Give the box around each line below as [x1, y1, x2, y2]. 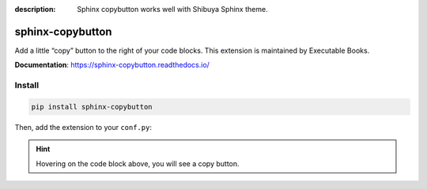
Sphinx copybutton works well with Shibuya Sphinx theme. [77, 5, 268, 13]
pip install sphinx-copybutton [31, 102, 153, 111]
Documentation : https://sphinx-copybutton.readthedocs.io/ [14, 60, 210, 70]
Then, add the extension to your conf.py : [14, 122, 152, 132]
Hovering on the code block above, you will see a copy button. [36, 158, 240, 169]
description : [14, 5, 56, 13]
